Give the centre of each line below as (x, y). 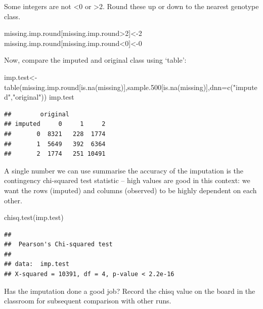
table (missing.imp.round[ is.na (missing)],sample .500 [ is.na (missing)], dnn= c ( (119, 87)
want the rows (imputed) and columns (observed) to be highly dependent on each (130, 190)
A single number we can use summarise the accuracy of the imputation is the (124, 170)
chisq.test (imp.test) (34, 217)
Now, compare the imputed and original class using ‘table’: (95, 60)
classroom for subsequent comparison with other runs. (88, 301)
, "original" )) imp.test (42, 97)
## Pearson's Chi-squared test (58, 245)
